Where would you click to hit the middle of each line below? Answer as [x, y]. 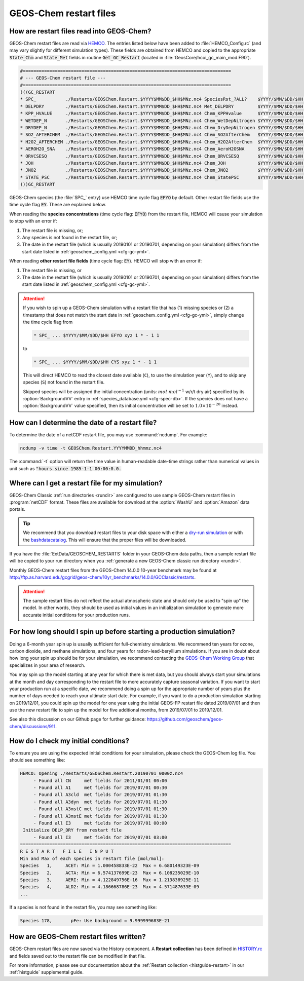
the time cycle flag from [48, 322]
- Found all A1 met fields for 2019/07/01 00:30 [100, 787]
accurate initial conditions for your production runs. [77, 615]
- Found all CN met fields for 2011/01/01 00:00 [100, 781]
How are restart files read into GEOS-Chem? [80, 31]
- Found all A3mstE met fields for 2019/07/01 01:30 [100, 816]
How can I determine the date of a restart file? [83, 423]
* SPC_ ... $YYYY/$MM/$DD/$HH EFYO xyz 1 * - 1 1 [97, 335]
